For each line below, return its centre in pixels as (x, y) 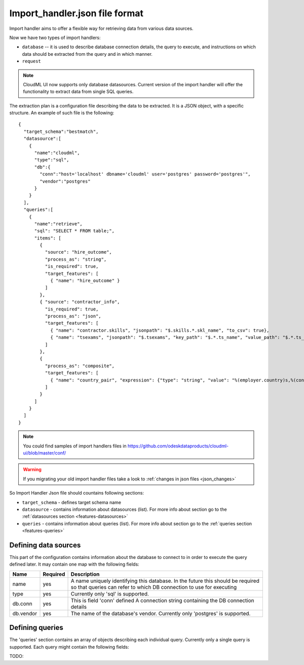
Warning (32, 470)
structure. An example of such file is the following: (62, 113)
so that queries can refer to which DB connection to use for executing (154, 587)
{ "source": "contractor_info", (80, 302)
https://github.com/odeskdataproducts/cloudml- (178, 446)
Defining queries (36, 628)
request (32, 61)
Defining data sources (45, 545)
